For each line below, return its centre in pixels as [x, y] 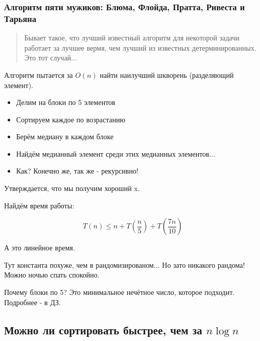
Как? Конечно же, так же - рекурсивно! [77, 171]
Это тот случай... [51, 58]
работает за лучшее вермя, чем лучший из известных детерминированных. [140, 47]
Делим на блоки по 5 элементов [66, 102]
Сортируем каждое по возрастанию [71, 119]
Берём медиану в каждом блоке [65, 136]
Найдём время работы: [39, 205]
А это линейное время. [40, 248]
